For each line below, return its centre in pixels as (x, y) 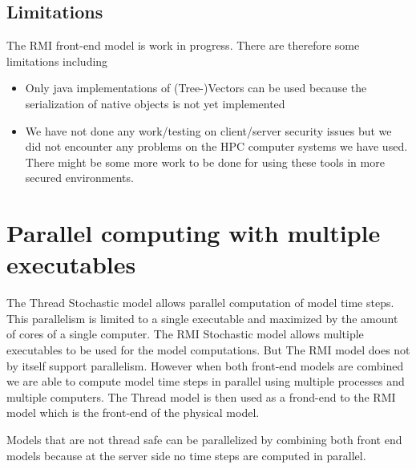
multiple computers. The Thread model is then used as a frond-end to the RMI (201, 396)
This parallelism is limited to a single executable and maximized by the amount (202, 318)
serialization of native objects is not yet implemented (155, 103)
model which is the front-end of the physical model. (133, 412)
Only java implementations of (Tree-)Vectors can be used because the (196, 88)
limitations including (57, 61)
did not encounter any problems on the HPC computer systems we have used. (216, 146)
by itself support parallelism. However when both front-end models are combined (205, 365)
